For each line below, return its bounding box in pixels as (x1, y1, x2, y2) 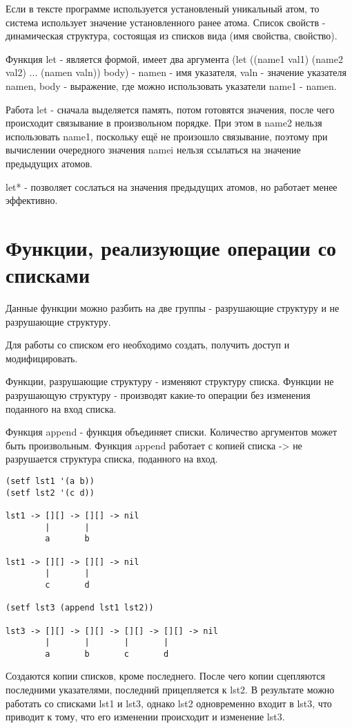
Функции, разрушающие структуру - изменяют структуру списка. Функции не (6, 374, 334, 389)
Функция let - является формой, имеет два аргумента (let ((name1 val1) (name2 (6, 51, 343, 66)
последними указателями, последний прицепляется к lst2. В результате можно (6, 682, 335, 697)
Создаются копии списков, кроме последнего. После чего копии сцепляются (6, 669, 325, 683)
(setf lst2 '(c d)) (6, 487, 95, 498)
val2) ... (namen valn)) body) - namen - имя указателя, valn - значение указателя (6, 65, 346, 80)
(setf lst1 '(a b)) (6, 476, 95, 486)
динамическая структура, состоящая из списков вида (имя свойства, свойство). (6, 28, 338, 43)
